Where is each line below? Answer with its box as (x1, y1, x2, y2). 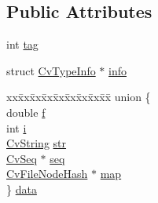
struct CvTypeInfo (6, 62, 96, 78)
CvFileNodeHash (6, 165, 88, 182)
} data (6, 180, 37, 197)
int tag (6, 36, 39, 53)
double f (6, 103, 46, 120)
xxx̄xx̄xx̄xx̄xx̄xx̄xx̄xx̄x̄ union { (6, 89, 151, 105)
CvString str (6, 135, 67, 151)
